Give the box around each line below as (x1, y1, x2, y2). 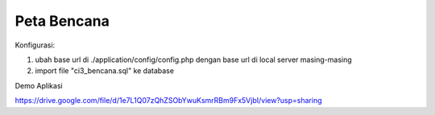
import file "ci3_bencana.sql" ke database (35, 66, 175, 76)
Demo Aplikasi (14, 80, 64, 90)
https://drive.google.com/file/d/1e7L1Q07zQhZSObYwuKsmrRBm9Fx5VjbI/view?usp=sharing (14, 96, 322, 105)
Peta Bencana (14, 12, 110, 30)
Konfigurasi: (14, 40, 56, 50)
